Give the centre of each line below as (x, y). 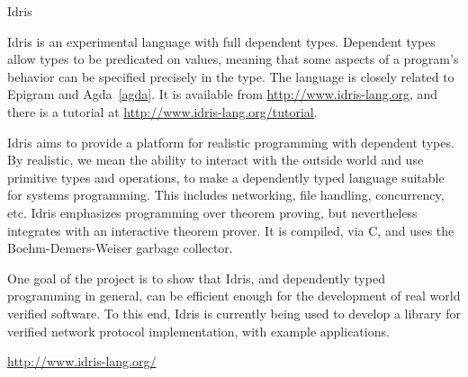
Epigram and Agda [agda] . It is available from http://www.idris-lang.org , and (223, 94)
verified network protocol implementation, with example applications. (198, 331)
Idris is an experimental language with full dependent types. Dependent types (221, 41)
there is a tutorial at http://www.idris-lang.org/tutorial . (162, 111)
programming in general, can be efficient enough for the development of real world (234, 296)
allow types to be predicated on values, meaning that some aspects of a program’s (233, 59)
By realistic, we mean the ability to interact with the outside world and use (216, 160)
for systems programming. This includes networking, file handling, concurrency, (226, 195)
